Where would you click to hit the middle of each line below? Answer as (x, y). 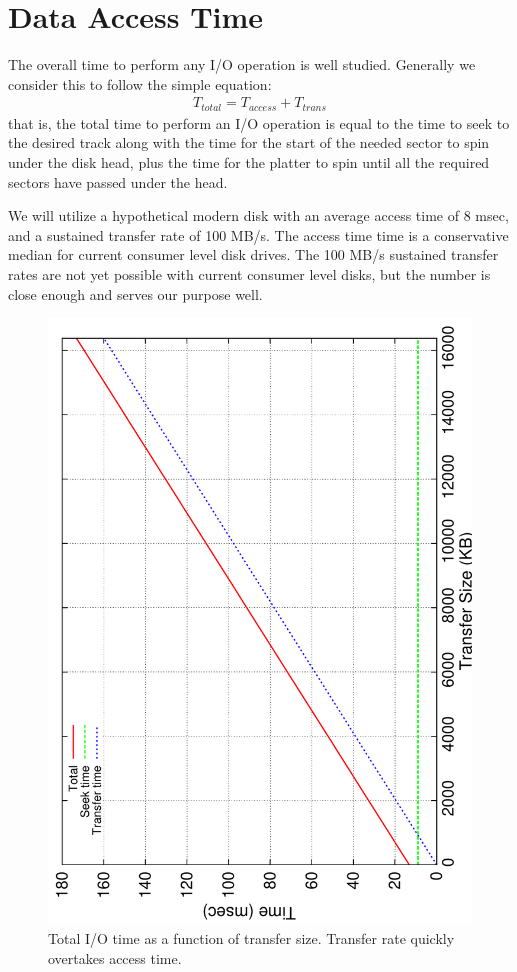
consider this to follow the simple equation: (140, 83)
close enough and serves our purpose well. (135, 293)
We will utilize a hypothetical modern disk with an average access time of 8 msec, (258, 215)
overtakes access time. (115, 957)
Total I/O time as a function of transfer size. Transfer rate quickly (251, 938)
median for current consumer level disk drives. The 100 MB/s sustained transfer (253, 254)
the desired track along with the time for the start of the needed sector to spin (249, 142)
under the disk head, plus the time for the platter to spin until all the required (249, 161)
